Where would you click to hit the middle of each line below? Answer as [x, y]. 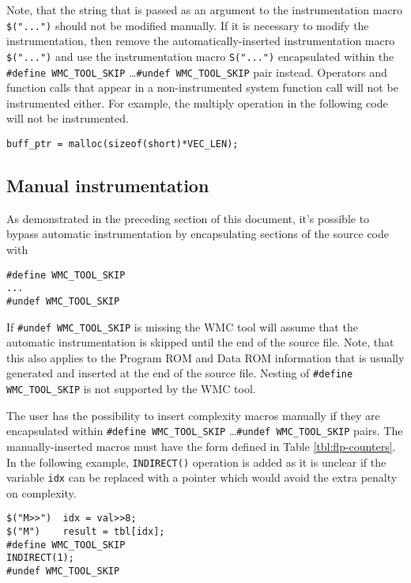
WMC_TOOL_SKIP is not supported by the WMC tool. [131, 389]
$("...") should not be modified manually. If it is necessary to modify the [188, 25]
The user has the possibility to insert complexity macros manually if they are [193, 415]
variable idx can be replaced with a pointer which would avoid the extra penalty [202, 477]
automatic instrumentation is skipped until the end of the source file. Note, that [200, 342]
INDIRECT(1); [40, 558]
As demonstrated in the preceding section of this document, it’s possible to [188, 218]
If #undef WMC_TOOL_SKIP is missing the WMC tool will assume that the [182, 326]
